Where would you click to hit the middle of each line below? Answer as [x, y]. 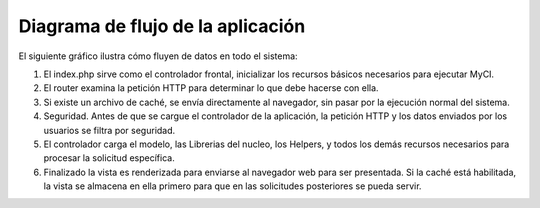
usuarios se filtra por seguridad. [109, 130]
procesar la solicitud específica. [109, 158]
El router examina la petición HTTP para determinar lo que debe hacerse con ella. [211, 88]
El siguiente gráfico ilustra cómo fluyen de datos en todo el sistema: [158, 56]
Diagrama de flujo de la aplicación [162, 26]
